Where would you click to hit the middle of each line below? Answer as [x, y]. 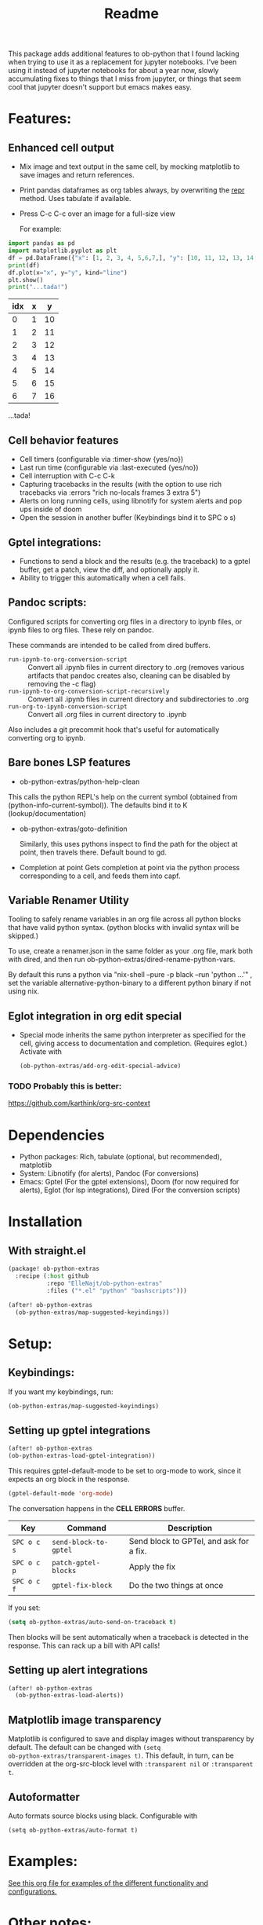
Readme [131, 14]
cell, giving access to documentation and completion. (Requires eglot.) [133, 1043]
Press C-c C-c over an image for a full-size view [97, 214]
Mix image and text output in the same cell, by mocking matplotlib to [130, 167]
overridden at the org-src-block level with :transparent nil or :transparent [131, 1764]
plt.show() [26, 280]
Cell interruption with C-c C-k [67, 476]
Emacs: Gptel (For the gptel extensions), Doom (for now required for [129, 1182]
